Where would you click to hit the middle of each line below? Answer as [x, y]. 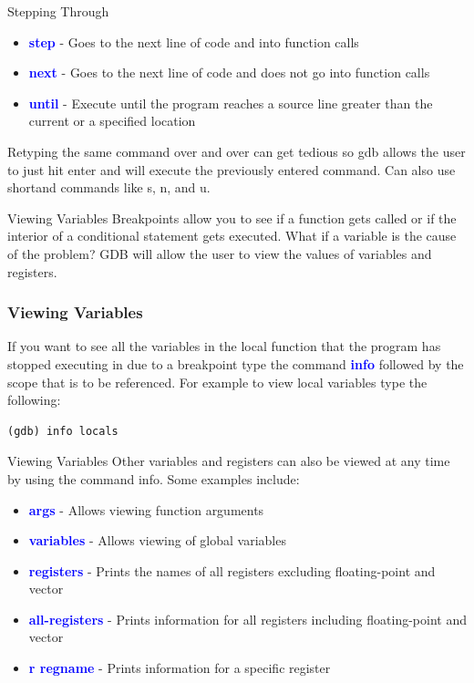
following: [34, 400]
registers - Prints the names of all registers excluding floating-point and [232, 570]
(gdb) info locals [63, 431]
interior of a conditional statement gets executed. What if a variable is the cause [232, 236]
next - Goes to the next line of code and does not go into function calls [229, 72]
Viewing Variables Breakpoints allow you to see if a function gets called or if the [232, 217]
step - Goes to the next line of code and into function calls [194, 41]
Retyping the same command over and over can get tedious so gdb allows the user [237, 151]
